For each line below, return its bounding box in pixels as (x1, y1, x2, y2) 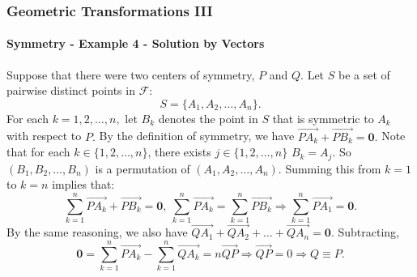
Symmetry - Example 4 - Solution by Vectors (6, 35, 265, 52)
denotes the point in (158, 109, 258, 126)
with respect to (6, 127, 82, 144)
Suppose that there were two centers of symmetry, (6, 66, 255, 83)
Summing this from (285, 160, 381, 177)
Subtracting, (338, 224, 399, 241)
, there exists (147, 143, 211, 160)
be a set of (338, 66, 390, 83)
